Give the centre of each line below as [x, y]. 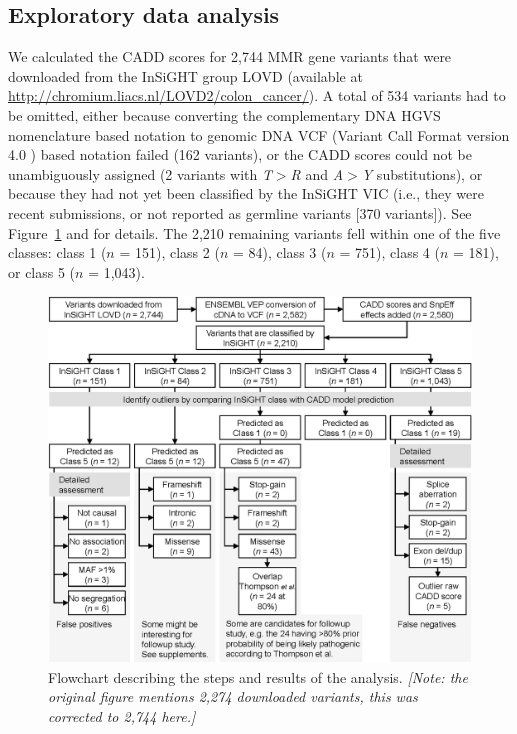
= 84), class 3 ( [279, 252]
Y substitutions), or [422, 173]
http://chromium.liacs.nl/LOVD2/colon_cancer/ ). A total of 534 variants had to [257, 95]
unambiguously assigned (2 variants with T [140, 173]
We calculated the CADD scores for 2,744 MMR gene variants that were [230, 56]
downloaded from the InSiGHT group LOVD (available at [185, 75]
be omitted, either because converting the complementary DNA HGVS [224, 114]
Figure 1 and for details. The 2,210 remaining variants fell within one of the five [254, 232]
